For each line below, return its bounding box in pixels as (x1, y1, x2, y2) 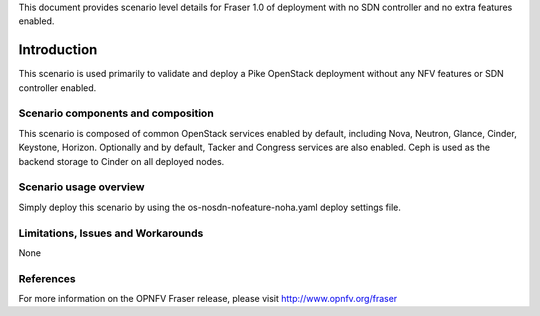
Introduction (18, 41, 98, 59)
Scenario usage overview (18, 180, 145, 194)
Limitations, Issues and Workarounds (18, 226, 204, 240)
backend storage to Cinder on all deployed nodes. (18, 155, 225, 167)
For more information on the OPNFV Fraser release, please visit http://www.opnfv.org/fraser (18, 293, 398, 305)
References (18, 271, 76, 285)
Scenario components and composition (18, 106, 214, 120)
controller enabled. (18, 81, 97, 94)
